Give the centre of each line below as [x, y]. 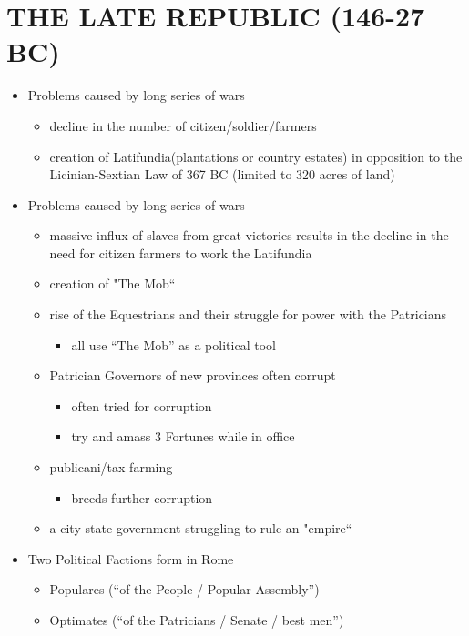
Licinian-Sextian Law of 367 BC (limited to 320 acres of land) [222, 174]
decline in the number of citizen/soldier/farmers [183, 125]
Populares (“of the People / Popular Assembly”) [184, 589]
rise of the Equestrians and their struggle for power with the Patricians [248, 314]
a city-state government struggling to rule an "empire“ [201, 528]
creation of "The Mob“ [112, 283]
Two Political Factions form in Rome [131, 558]
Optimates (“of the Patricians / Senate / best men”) [197, 620]
